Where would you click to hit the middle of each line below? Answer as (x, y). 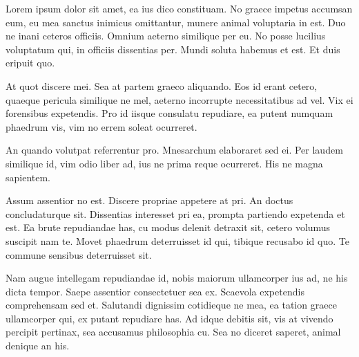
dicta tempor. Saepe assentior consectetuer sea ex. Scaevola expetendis (155, 291)
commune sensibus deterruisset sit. (79, 254)
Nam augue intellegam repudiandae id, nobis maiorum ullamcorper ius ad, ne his (177, 278)
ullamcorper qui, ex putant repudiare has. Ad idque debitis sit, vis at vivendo (169, 318)
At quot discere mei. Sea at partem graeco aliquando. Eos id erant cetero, (162, 85)
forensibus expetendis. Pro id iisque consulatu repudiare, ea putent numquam (169, 113)
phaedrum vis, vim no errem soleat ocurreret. (101, 126)
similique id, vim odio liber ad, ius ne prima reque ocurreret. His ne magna (164, 163)
